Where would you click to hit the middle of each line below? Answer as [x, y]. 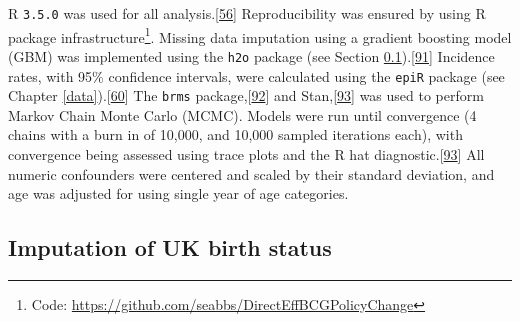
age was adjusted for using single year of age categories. [178, 193]
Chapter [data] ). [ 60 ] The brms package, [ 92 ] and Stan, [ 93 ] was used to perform [246, 95]
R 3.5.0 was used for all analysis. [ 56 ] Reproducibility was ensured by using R [247, 13]
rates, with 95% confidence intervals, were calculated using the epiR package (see [256, 75]
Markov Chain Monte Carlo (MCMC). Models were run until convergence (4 [242, 114]
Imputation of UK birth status [170, 247]
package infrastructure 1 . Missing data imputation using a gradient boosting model [260, 35]
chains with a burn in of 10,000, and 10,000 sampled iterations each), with [235, 134]
